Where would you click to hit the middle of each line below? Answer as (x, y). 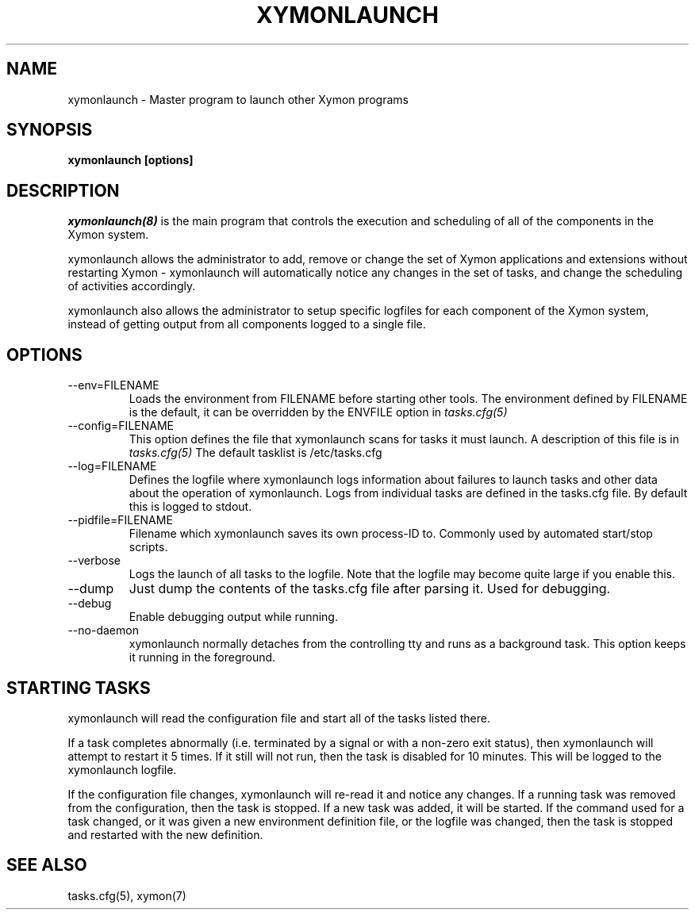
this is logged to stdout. (190, 507)
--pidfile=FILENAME (120, 520)
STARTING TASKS (79, 688)
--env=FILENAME (113, 385)
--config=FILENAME (121, 426)
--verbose (94, 561)
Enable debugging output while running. (233, 617)
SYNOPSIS (50, 130)
